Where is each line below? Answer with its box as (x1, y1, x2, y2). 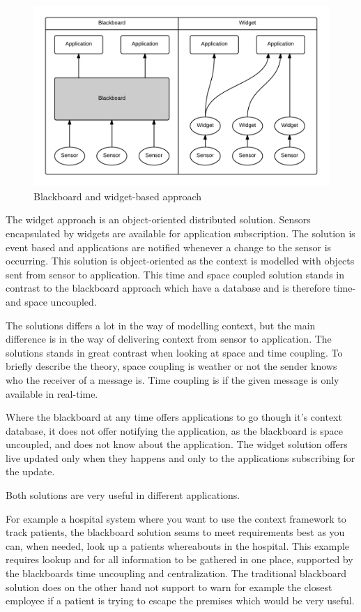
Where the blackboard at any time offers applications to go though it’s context (6, 410, 342, 424)
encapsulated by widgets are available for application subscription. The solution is (6, 225, 355, 240)
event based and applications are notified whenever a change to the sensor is (6, 239, 332, 254)
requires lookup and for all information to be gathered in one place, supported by (6, 552, 353, 567)
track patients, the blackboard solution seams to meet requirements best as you (6, 525, 345, 539)
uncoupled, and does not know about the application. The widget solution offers (6, 437, 348, 451)
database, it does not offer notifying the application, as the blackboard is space (6, 423, 343, 438)
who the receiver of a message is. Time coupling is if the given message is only (6, 372, 339, 387)
